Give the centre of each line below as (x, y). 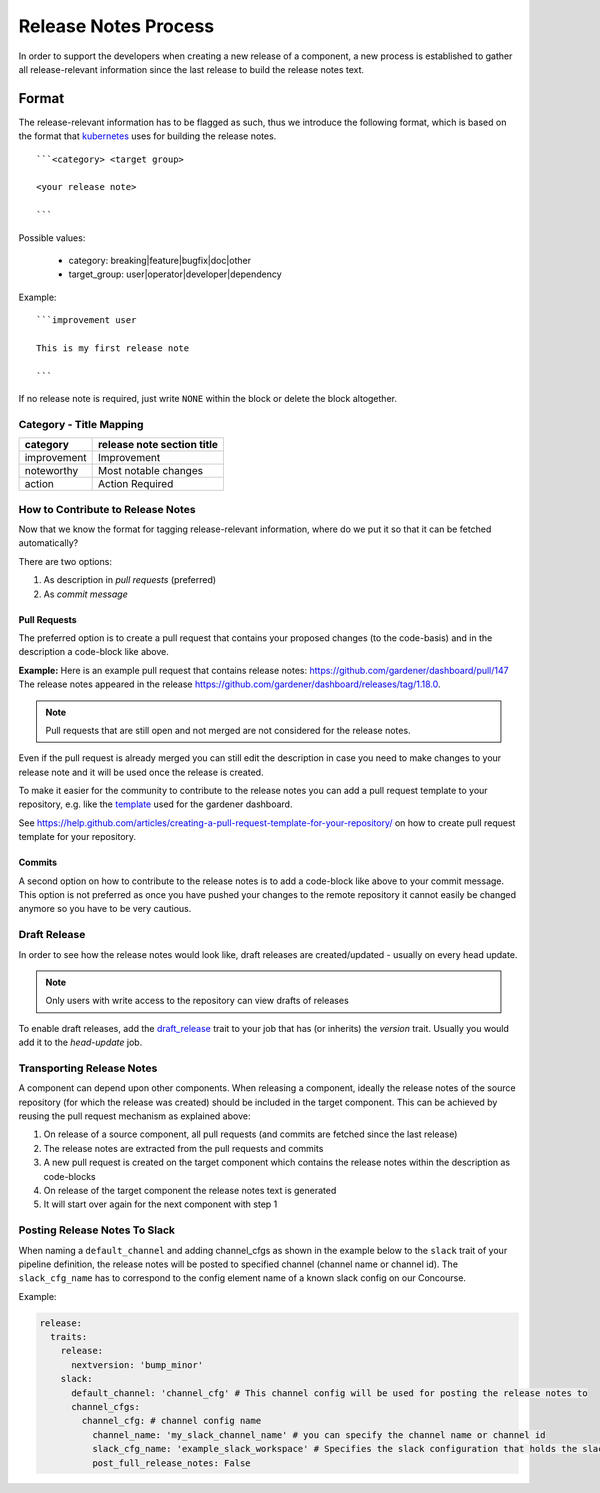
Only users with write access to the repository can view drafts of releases (197, 1001)
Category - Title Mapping (81, 424)
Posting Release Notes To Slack (96, 1230)
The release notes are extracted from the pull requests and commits (183, 1148)
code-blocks (69, 1176)
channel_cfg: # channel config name (171, 1421)
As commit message (86, 594)
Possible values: (52, 237)
